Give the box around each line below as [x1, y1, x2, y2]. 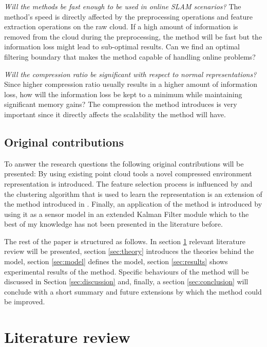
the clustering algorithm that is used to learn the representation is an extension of [4, 188, 262, 199]
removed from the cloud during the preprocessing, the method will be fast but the [4, 31, 262, 42]
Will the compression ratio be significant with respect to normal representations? [4, 68, 257, 79]
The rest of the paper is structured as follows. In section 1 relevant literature [4, 235, 246, 246]
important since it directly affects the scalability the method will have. [4, 108, 226, 119]
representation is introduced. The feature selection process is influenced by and [4, 178, 253, 189]
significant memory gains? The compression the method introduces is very [4, 99, 237, 109]
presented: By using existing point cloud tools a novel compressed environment [4, 168, 252, 179]
